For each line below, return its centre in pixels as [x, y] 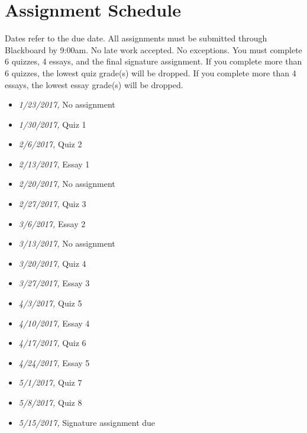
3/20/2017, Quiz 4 [52, 263]
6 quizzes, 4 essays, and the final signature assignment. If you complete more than [153, 61]
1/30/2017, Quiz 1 [52, 124]
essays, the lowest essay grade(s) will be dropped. [94, 84]
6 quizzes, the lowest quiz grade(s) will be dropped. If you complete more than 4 [151, 72]
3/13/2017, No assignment [67, 243]
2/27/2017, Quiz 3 [52, 204]
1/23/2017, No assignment [67, 104]
